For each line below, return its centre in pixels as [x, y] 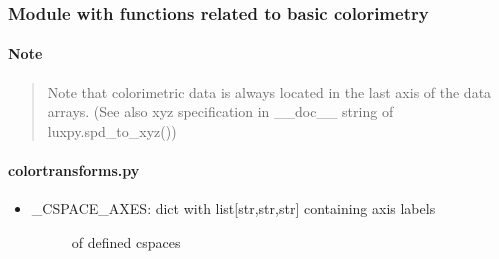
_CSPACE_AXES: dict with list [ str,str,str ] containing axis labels [233, 208]
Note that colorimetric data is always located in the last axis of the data [269, 91]
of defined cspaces [126, 241]
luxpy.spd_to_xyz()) [112, 130]
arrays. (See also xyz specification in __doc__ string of [220, 111]
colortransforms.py [74, 170]
